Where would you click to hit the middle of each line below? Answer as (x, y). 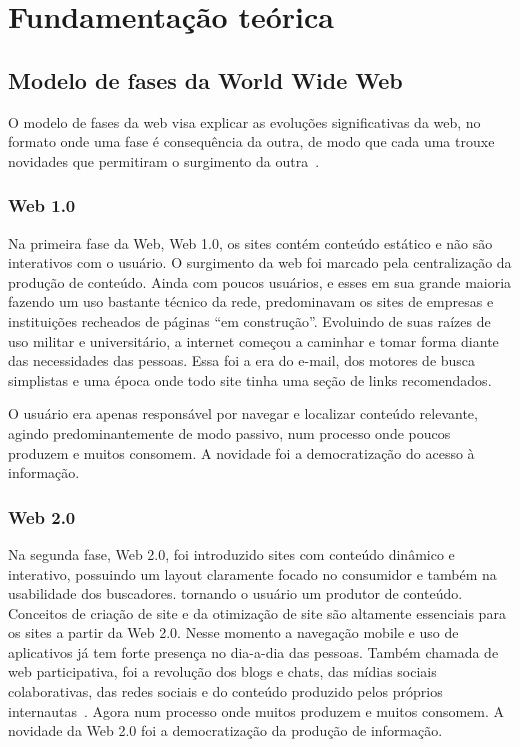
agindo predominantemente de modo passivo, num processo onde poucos (229, 432)
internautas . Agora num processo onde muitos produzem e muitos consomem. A (256, 710)
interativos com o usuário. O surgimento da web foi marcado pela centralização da (260, 262)
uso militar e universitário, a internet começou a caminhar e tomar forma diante (253, 340)
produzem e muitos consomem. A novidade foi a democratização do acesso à (241, 452)
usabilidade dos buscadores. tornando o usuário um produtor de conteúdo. (235, 593)
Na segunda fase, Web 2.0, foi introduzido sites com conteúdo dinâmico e (231, 553)
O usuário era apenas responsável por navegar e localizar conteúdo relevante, (243, 413)
